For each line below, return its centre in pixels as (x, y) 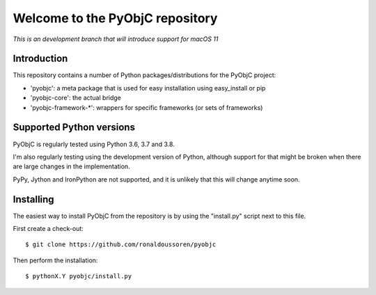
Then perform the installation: (55, 260)
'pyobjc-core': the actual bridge (76, 98)
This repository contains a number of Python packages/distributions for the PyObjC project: (144, 75)
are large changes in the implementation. (71, 166)
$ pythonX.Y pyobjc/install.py (79, 276)
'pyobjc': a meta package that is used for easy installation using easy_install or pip (148, 88)
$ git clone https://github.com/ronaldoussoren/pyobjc (121, 245)
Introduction (40, 59)
